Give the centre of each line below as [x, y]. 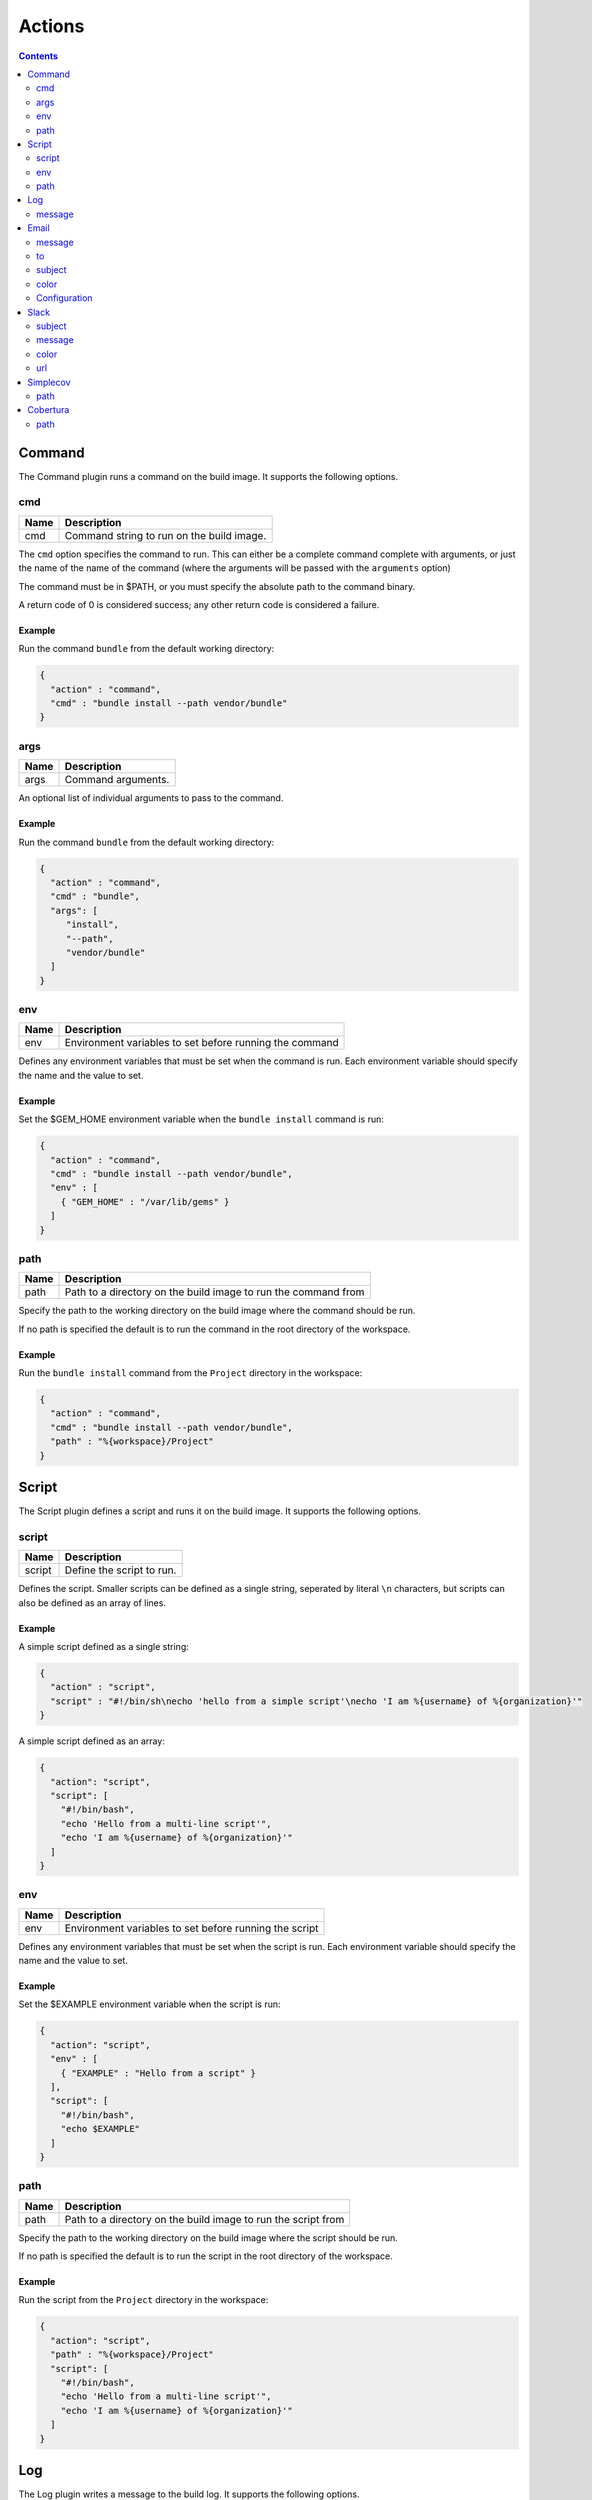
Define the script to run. [120, 1570]
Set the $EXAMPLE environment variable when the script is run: [149, 2004]
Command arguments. [117, 780]
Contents [38, 56]
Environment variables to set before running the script [191, 1928]
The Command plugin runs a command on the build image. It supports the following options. [208, 476]
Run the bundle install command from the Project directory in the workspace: [190, 1373]
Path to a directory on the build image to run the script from [204, 2219]
